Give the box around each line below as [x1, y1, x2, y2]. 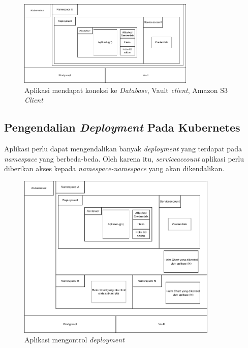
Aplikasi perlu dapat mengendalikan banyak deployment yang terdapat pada [4, 143, 242, 153]
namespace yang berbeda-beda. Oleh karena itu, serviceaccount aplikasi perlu [4, 153, 244, 164]
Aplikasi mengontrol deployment [24, 334, 125, 345]
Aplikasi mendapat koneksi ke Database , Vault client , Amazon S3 [24, 84, 228, 95]
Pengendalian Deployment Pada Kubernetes [4, 119, 240, 135]
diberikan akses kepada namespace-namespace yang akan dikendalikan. [4, 163, 225, 174]
